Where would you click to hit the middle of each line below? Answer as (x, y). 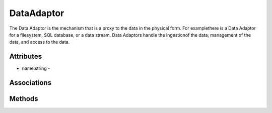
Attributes (26, 56)
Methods (24, 99)
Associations (30, 83)
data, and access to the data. (40, 42)
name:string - (36, 68)
